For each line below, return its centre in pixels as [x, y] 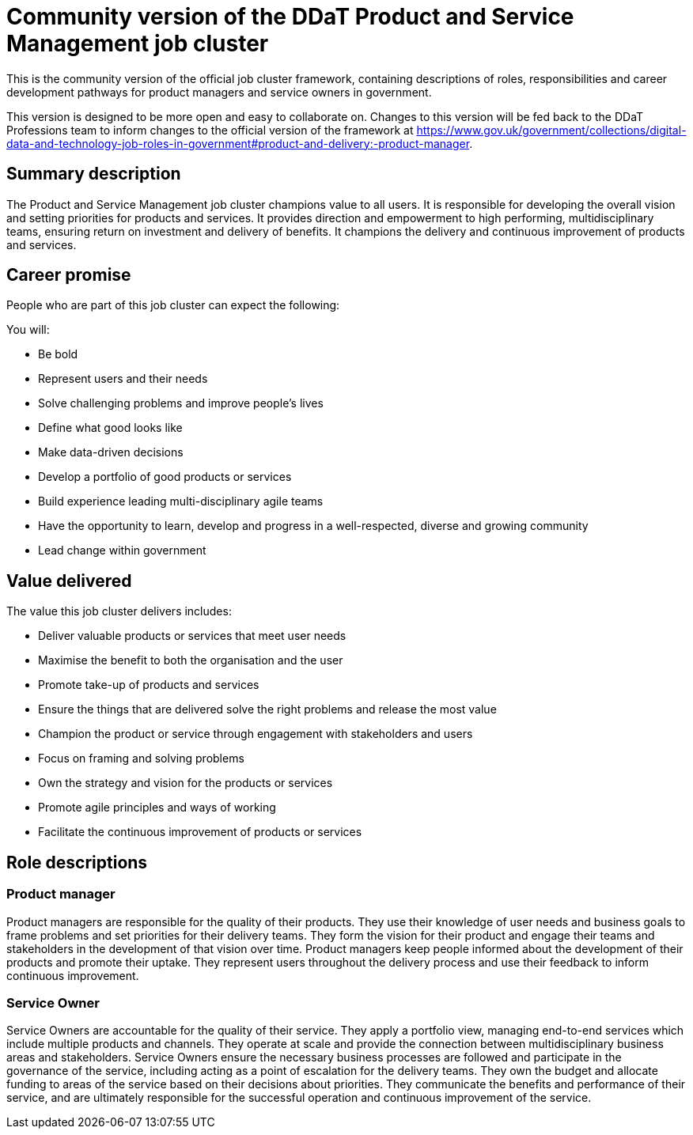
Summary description [94, 174]
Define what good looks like [110, 428]
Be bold [58, 354]
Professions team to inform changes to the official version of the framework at [210, 130]
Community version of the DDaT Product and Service [290, 17]
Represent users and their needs [123, 379]
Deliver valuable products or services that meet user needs [192, 636]
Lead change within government [122, 550]
